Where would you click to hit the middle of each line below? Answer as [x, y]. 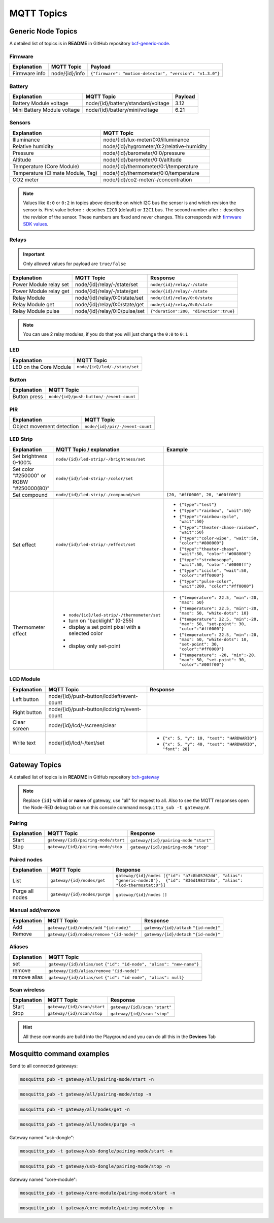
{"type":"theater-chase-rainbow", [219, 527]
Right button [27, 712]
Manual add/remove [35, 910]
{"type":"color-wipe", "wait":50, [219, 538]
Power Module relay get [41, 291]
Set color [23, 469]
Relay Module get [33, 304]
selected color [86, 633]
